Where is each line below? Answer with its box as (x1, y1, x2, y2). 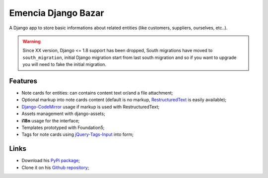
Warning (22, 38, 41, 44)
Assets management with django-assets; (21, 111, 105, 117)
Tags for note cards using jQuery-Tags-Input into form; (21, 131, 134, 137)
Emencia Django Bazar (9, 7, 104, 18)
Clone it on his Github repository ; (21, 164, 89, 171)
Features (9, 77, 37, 85)
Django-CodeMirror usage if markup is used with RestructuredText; (21, 104, 160, 110)
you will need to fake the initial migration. (22, 61, 107, 67)
